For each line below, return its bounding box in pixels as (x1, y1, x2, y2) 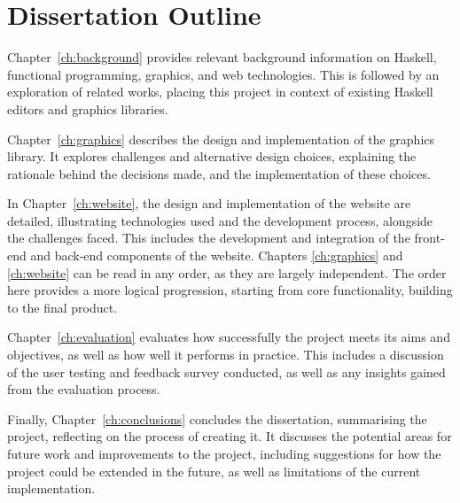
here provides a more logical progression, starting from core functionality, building (7, 281, 453, 299)
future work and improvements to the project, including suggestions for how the (7, 445, 441, 462)
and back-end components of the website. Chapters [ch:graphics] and (30, 246, 403, 265)
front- (414, 228, 445, 247)
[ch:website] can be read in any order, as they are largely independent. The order (7, 263, 447, 282)
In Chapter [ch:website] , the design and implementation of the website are (7, 194, 411, 213)
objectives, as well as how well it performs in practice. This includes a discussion (7, 345, 444, 364)
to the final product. (7, 298, 118, 316)
